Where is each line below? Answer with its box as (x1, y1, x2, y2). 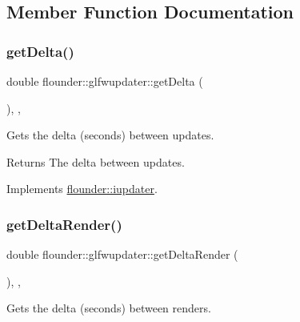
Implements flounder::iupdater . (6, 180, 158, 197)
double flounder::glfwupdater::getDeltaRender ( (6, 246, 238, 263)
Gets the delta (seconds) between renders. (6, 300, 211, 316)
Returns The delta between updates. (6, 153, 185, 170)
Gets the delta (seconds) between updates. (6, 127, 214, 143)
